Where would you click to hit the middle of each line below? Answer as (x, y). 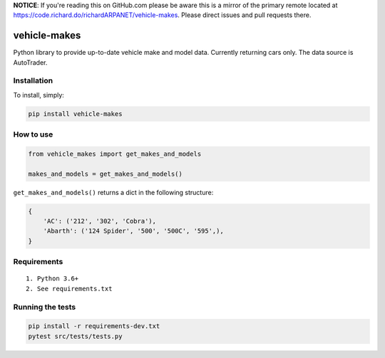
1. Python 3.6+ (52, 279)
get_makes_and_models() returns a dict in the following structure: (113, 192)
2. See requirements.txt (69, 289)
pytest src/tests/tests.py (75, 336)
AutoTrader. (30, 62)
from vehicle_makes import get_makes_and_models (115, 154)
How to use (33, 135)
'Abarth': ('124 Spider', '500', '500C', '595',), (133, 231)
